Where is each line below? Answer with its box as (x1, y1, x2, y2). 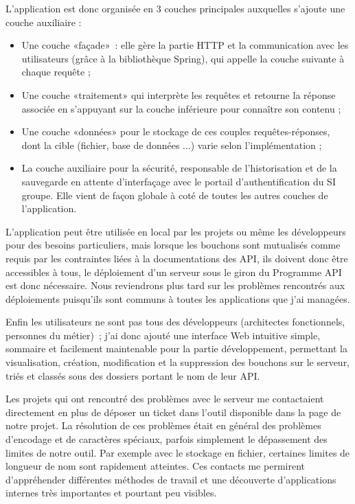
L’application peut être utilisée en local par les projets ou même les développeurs (5, 224, 346, 238)
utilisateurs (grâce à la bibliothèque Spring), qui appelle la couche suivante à (21, 51, 345, 65)
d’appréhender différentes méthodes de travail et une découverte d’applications (5, 472, 336, 486)
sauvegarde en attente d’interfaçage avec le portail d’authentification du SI (21, 174, 336, 188)
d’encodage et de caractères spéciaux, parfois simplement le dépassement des (5, 432, 328, 446)
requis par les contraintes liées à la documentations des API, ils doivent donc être (5, 251, 348, 265)
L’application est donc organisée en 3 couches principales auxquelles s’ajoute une (5, 1, 345, 15)
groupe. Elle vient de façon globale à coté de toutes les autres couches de (21, 187, 328, 202)
